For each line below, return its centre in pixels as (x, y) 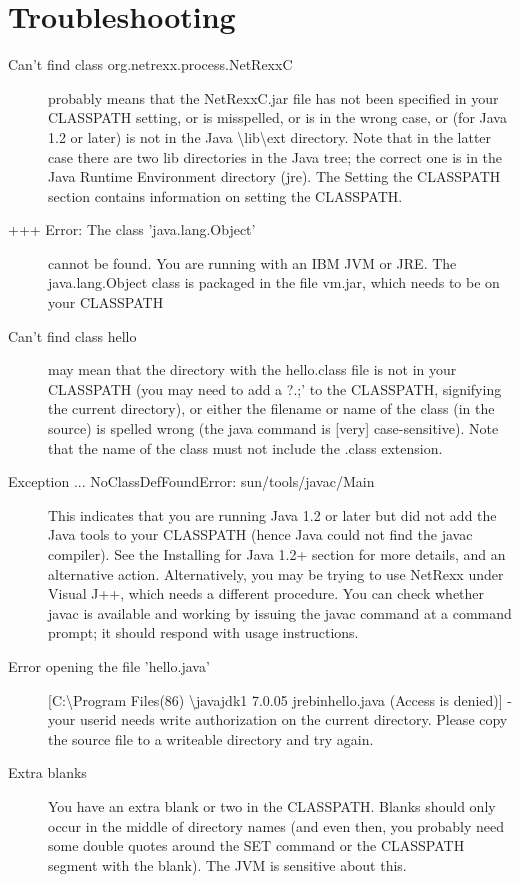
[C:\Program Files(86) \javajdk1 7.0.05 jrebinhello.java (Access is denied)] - (280, 699)
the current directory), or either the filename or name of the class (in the (271, 408)
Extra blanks (47, 772)
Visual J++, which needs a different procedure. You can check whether (266, 593)
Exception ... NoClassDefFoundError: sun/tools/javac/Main (191, 481)
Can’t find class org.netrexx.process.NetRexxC (150, 64)
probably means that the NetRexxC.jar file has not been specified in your (273, 97)
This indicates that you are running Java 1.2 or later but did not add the (272, 514)
